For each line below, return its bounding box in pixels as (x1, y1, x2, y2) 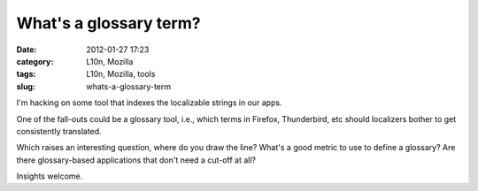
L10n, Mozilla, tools (86, 69, 156, 80)
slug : (16, 80, 35, 92)
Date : (16, 44, 37, 55)
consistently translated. (16, 126, 102, 136)
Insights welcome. (16, 171, 83, 181)
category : (16, 56, 54, 66)
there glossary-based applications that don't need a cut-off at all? (16, 155, 257, 165)
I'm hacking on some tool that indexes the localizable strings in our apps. (16, 97, 282, 108)
